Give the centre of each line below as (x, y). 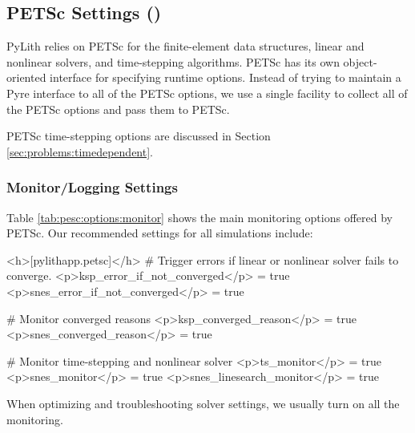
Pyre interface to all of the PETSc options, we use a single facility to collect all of (207, 93)
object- (360, 61)
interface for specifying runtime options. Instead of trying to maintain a (226, 77)
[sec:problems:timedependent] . (80, 151)
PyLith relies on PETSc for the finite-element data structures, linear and (185, 46)
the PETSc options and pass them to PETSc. (118, 109)
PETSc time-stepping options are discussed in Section (139, 136)
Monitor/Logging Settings (92, 187)
